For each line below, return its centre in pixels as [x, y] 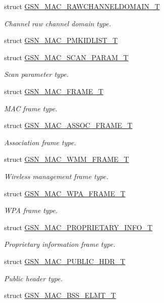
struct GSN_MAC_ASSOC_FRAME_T [68, 125]
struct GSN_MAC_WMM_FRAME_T [67, 159]
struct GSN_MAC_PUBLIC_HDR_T [65, 261]
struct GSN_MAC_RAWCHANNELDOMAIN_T [82, 6]
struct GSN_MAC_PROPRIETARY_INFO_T [78, 227]
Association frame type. [40, 142]
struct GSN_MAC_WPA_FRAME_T [65, 193]
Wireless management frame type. [56, 176]
